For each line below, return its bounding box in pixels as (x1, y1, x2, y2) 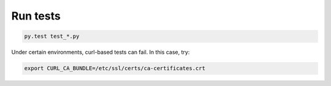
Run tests (11, 9, 61, 23)
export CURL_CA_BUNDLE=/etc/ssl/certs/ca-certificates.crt (24, 65, 205, 72)
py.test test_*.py (24, 33, 80, 40)
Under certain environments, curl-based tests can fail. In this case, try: (11, 49, 190, 56)
